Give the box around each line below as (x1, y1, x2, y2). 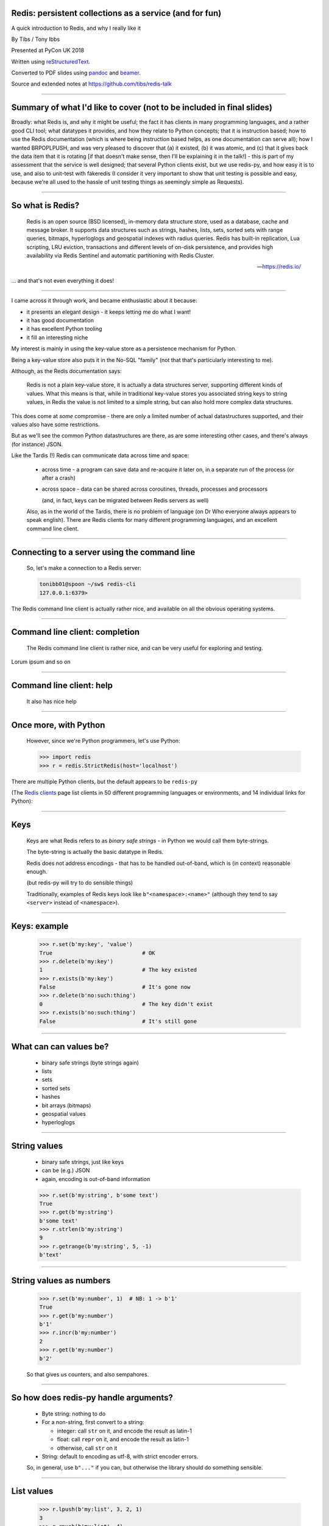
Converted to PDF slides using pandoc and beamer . (11, 69, 141, 76)
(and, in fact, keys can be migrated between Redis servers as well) (41, 496, 209, 504)
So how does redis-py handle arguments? (11, 1392, 174, 1403)
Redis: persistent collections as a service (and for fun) (11, 8, 222, 18)
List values (11, 1486, 54, 1497)
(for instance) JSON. (11, 440, 63, 448)
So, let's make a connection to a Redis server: (26, 565, 141, 572)
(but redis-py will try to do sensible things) (26, 879, 133, 886)
